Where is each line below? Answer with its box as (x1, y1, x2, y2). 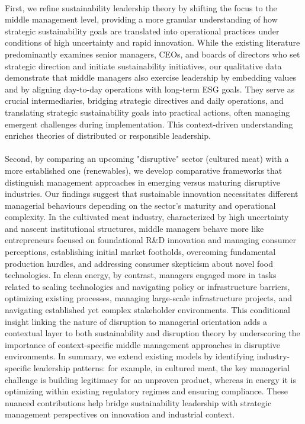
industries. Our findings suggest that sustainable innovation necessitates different (5, 187, 298, 200)
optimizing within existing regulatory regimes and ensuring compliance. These (5, 385, 288, 397)
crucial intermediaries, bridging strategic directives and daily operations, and (5, 94, 284, 107)
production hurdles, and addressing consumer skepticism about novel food (5, 257, 273, 269)
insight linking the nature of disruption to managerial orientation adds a (5, 315, 268, 327)
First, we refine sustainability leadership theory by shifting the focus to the (5, 1, 277, 14)
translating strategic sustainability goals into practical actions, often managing (5, 106, 290, 118)
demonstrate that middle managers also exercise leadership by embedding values (5, 71, 297, 84)
